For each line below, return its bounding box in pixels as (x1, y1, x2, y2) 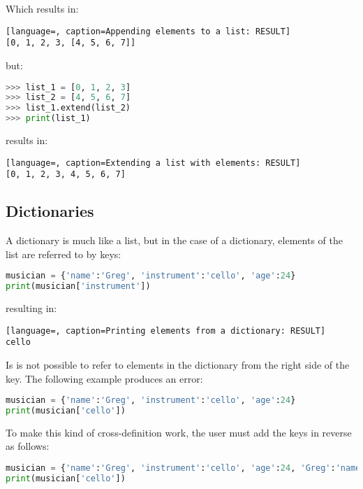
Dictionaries (6, 200, 94, 222)
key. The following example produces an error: (6, 371, 203, 385)
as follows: (6, 439, 50, 453)
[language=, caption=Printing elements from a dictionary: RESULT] (6, 325, 326, 336)
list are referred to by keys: (6, 246, 121, 261)
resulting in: (6, 301, 57, 316)
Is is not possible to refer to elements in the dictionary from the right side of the (6, 357, 350, 371)
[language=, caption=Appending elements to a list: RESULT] (6, 26, 291, 36)
